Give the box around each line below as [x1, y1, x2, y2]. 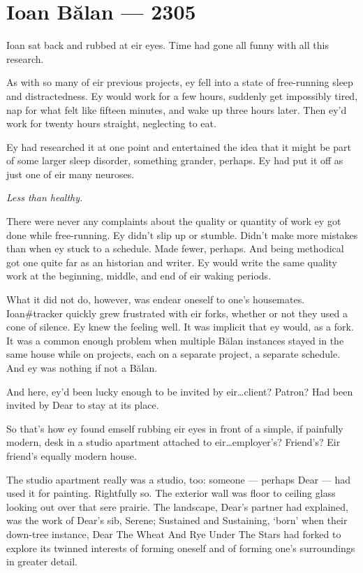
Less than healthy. [6, 190, 83, 205]
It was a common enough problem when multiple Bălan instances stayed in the [6, 333, 344, 347]
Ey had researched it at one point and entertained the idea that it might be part [6, 139, 351, 154]
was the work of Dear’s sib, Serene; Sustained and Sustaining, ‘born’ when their [6, 513, 348, 528]
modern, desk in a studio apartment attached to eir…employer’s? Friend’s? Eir [6, 435, 341, 449]
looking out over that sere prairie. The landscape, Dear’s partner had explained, [6, 499, 348, 514]
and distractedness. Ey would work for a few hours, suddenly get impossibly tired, [6, 88, 358, 103]
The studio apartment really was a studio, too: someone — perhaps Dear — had [6, 472, 351, 486]
